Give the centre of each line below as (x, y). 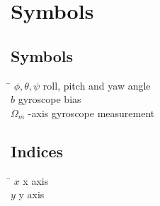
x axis (36, 180)
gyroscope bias (50, 99)
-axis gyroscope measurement (91, 113)
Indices (37, 151)
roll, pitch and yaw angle (97, 85)
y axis (32, 194)
